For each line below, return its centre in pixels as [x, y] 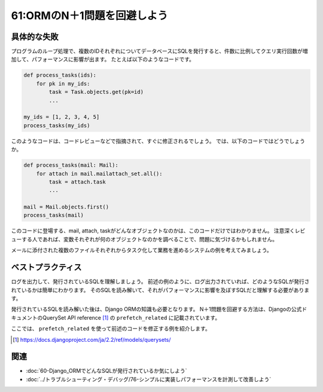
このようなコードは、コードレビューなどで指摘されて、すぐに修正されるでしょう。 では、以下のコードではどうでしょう [158, 141]
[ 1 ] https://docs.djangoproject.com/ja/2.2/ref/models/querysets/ [92, 339]
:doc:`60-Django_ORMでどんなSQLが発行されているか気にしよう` [107, 371]
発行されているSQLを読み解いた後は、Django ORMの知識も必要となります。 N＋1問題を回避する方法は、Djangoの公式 [156, 309]
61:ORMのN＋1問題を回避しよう [90, 16]
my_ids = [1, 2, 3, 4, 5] [62, 117]
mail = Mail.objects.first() [66, 207]
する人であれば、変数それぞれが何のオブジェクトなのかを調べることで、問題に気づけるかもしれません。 [150, 239]
